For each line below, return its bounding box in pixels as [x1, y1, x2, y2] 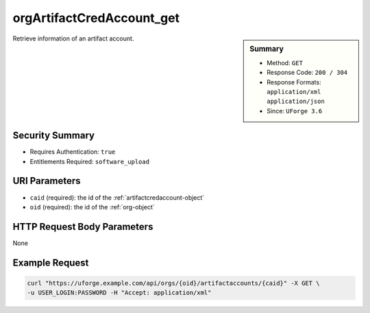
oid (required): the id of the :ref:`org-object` [29, 202, 156, 211]
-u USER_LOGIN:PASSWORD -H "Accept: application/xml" [27, 289, 212, 297]
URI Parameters [12, 175, 82, 187]
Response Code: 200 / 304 [267, 69, 348, 77]
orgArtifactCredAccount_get [12, 10, 180, 25]
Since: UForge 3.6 [267, 106, 323, 115]
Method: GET [267, 58, 303, 67]
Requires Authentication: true [29, 148, 116, 156]
